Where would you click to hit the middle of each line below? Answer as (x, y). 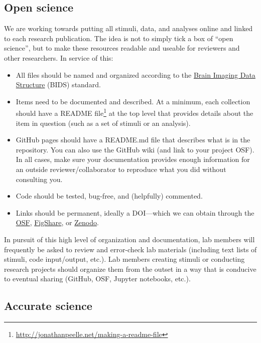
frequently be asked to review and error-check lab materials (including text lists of (130, 249)
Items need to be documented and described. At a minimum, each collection (133, 101)
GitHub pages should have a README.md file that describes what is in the (133, 140)
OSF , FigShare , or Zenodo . (57, 222)
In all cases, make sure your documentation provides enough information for (133, 159)
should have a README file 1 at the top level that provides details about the (135, 112)
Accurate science (48, 306)
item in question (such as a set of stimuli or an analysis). (103, 123)
